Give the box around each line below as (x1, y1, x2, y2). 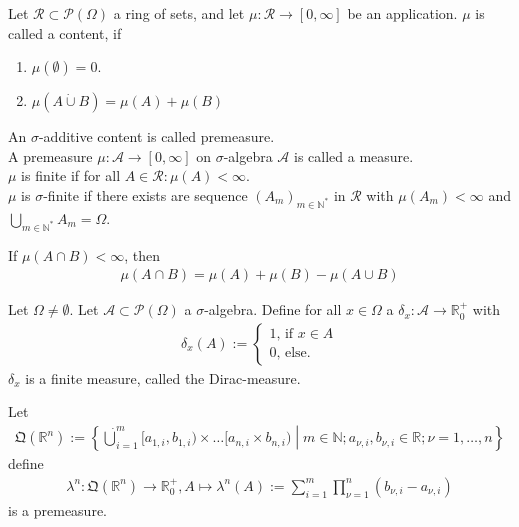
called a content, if (8, 22, 122, 43)
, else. (276, 346, 311, 361)
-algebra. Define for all (204, 299, 342, 320)
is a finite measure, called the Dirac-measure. (25, 367, 301, 388)
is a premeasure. (8, 499, 107, 520)
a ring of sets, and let (113, 3, 245, 23)
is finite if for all (21, 165, 121, 186)
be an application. (347, 3, 458, 23)
